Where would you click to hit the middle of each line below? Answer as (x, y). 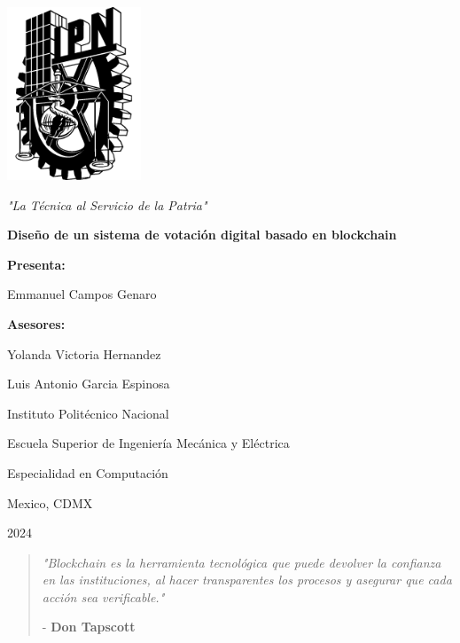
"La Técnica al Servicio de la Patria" (107, 204)
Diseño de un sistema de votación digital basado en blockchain (202, 235)
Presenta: (36, 264)
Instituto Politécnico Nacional (88, 413)
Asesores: (36, 323)
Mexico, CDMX (50, 502)
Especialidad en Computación (88, 472)
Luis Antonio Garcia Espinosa (89, 384)
